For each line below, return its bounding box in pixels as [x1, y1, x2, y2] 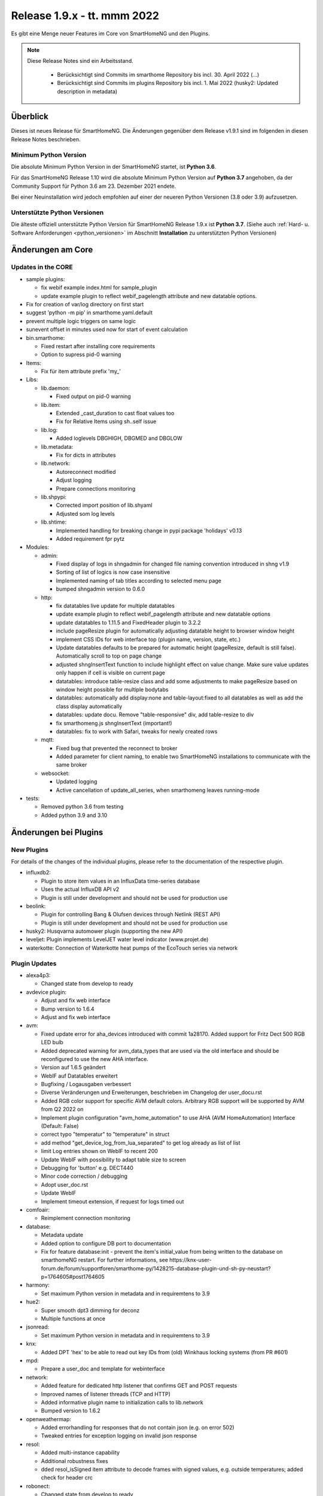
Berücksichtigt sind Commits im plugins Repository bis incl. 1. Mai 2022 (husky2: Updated [57, 80, 278, 87]
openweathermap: [26, 1415, 72, 1422]
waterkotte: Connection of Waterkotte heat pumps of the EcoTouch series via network [26, 944, 238, 951]
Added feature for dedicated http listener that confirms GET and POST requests [41, 1382, 237, 1389]
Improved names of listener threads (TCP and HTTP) [41, 1390, 170, 1397]
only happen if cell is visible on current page [56, 669, 166, 676]
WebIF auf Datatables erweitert [41, 1072, 118, 1080]
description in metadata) [57, 87, 118, 95]
